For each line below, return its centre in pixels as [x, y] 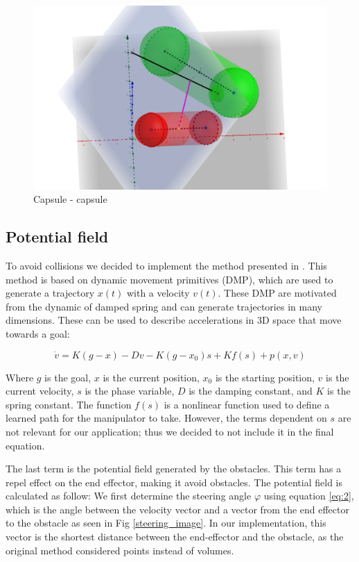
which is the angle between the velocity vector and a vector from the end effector [177, 509]
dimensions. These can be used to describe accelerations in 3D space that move [174, 320]
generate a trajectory [50, 293]
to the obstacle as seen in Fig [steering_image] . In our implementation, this [166, 523]
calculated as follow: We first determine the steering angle [129, 496]
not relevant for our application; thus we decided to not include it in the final [170, 431]
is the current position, [151, 377]
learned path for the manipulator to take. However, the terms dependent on [166, 418]
